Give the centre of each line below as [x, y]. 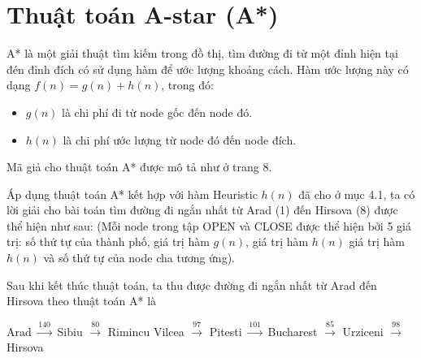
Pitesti [226, 331]
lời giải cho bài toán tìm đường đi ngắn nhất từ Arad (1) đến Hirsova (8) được [202, 210]
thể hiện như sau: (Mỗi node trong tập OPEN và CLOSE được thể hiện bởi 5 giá [209, 225]
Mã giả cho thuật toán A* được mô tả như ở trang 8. [139, 167]
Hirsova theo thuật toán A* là [82, 301]
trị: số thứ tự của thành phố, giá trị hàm [108, 242]
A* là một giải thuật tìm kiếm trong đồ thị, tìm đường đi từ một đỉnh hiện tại [202, 53]
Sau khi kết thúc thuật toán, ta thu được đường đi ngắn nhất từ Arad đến [192, 285]
